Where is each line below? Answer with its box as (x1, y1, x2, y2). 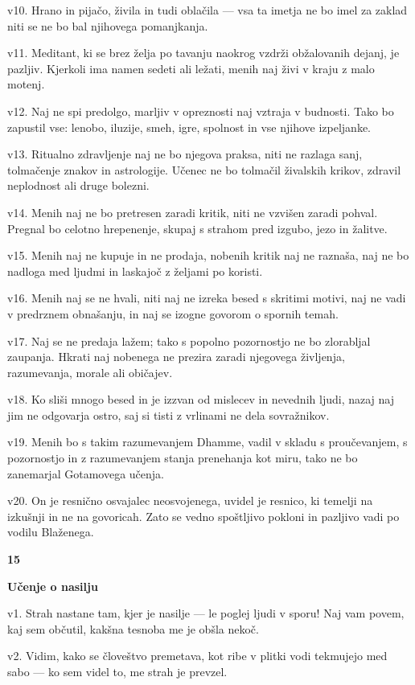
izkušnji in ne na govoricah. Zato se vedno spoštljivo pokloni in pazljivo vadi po (7, 507, 400, 524)
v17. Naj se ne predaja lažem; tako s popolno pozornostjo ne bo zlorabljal (7, 332, 371, 349)
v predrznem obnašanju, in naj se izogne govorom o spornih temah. (7, 305, 339, 322)
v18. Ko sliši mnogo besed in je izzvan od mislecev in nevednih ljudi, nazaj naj (7, 391, 394, 408)
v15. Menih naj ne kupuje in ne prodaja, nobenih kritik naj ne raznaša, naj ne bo (7, 247, 409, 264)
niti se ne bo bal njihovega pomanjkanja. (7, 17, 208, 34)
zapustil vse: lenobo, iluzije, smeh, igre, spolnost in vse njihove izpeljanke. (7, 118, 372, 135)
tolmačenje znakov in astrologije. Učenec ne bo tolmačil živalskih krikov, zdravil (7, 161, 401, 178)
